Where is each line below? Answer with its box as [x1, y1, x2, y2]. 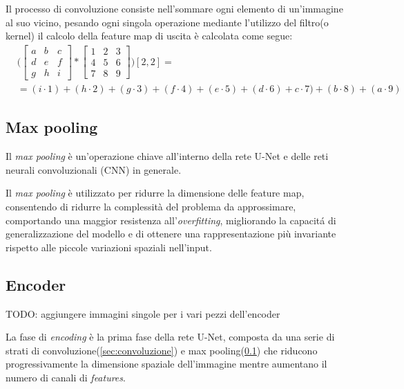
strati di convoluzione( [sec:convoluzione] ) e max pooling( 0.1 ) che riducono [6, 343, 318, 357]
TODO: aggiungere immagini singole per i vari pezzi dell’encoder [6, 306, 280, 320]
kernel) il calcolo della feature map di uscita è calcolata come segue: [6, 28, 293, 43]
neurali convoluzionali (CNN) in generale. [6, 162, 182, 177]
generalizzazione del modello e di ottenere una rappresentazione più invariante [6, 226, 336, 241]
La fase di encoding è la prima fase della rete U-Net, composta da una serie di [6, 329, 335, 344]
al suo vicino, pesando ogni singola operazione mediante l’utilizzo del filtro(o [6, 15, 329, 29]
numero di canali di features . [6, 370, 126, 384]
